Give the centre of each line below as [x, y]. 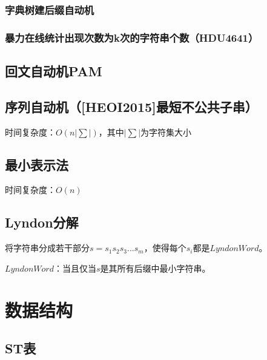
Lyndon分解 [42, 222]
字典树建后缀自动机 [50, 9]
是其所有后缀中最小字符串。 [155, 268]
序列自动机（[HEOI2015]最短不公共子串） [131, 106]
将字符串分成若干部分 [47, 248]
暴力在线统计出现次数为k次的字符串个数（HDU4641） [132, 37]
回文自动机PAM [54, 71]
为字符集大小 [166, 132]
